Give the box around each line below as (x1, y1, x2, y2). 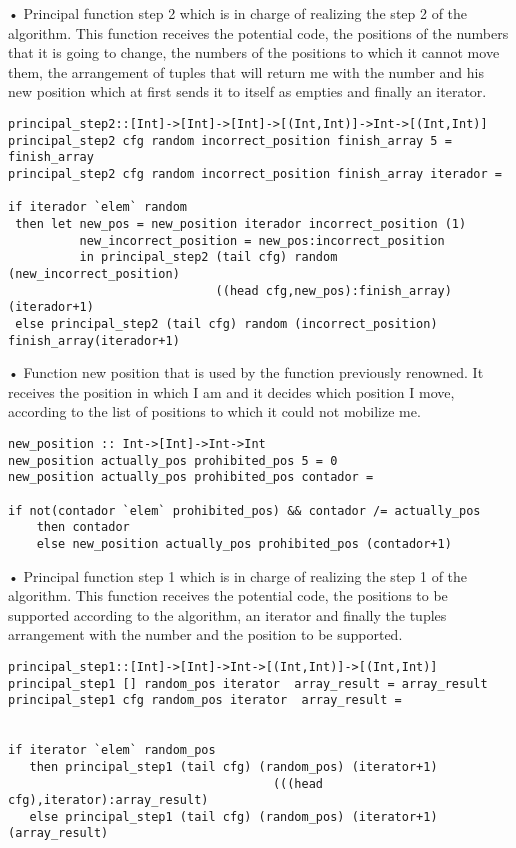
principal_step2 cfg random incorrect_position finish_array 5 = (8, 133, 452, 148)
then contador (36, 520, 130, 535)
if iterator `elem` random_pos (8, 743, 216, 758)
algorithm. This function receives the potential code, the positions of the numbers (8, 22, 509, 43)
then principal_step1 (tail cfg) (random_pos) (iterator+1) (29, 759, 438, 774)
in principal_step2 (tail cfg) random (79, 250, 338, 265)
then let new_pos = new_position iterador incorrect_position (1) (15, 216, 467, 231)
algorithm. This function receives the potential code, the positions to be (8, 585, 448, 606)
